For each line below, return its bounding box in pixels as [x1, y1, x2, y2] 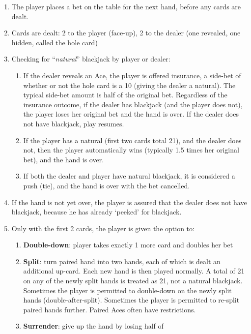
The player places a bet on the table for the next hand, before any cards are [11, 1, 241, 11]
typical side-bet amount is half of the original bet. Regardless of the [23, 90, 227, 100]
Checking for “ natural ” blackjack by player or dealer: [11, 54, 170, 64]
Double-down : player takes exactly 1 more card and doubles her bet [23, 240, 233, 250]
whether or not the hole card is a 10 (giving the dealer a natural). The [23, 80, 236, 90]
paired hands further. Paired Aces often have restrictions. [23, 304, 196, 314]
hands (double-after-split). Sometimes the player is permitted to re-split [23, 295, 240, 305]
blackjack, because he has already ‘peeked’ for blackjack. [11, 207, 182, 217]
